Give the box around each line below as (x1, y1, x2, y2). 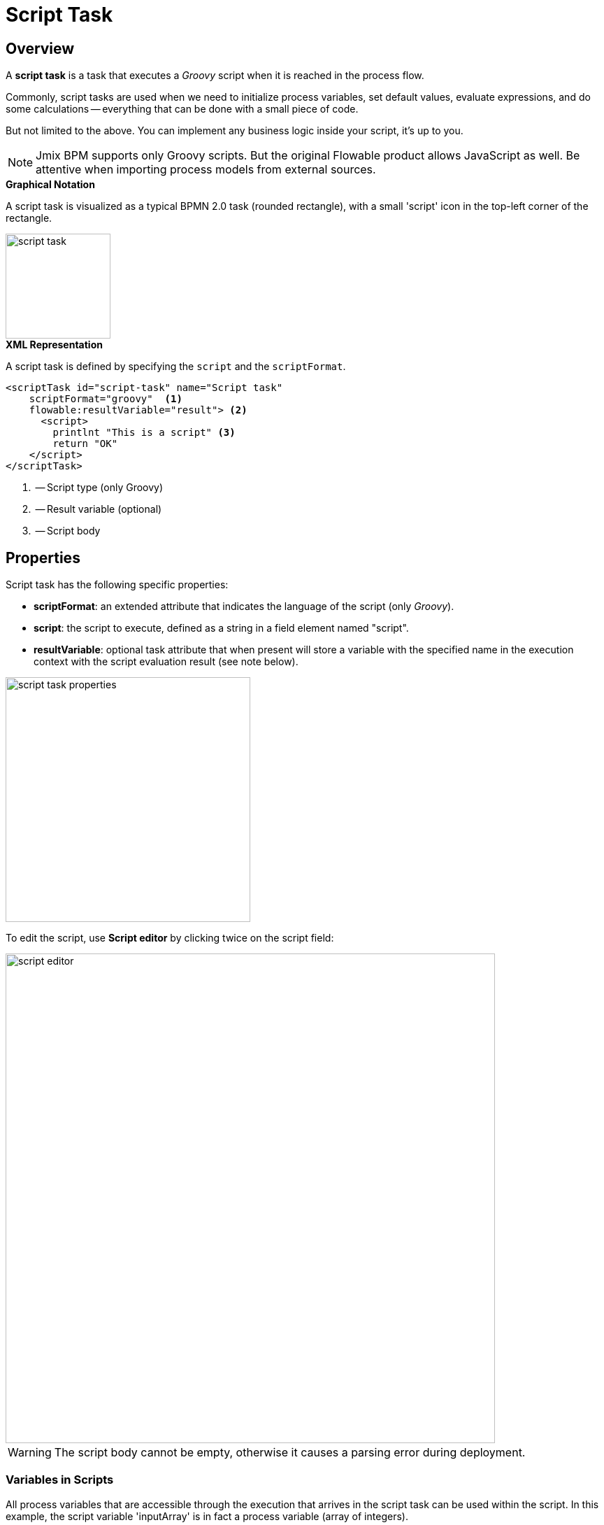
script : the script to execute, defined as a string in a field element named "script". (34, 622, 409, 634)
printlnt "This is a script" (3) (52, 427, 236, 439)
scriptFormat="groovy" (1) (29, 393, 182, 405)
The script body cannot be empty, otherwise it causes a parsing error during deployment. (54, 1445, 526, 1460)
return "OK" (52, 438, 118, 450)
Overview (6, 39, 75, 57)
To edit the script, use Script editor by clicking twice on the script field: (6, 932, 334, 944)
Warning (8, 1445, 52, 1460)
